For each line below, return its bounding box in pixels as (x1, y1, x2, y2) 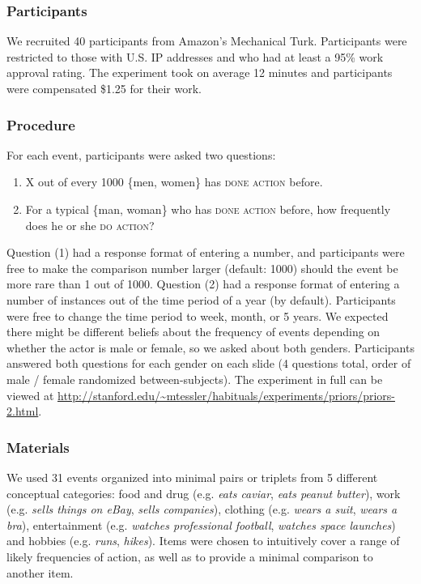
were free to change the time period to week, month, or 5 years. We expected (6, 307, 389, 324)
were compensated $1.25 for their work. (6, 80, 202, 96)
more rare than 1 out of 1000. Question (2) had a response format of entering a (6, 275, 400, 292)
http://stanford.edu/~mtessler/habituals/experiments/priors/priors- (57, 386, 395, 403)
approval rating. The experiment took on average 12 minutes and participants (6, 64, 393, 81)
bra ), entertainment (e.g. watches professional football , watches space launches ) (6, 516, 396, 533)
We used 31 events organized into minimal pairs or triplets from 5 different (6, 468, 378, 485)
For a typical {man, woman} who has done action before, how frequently (25, 201, 391, 217)
